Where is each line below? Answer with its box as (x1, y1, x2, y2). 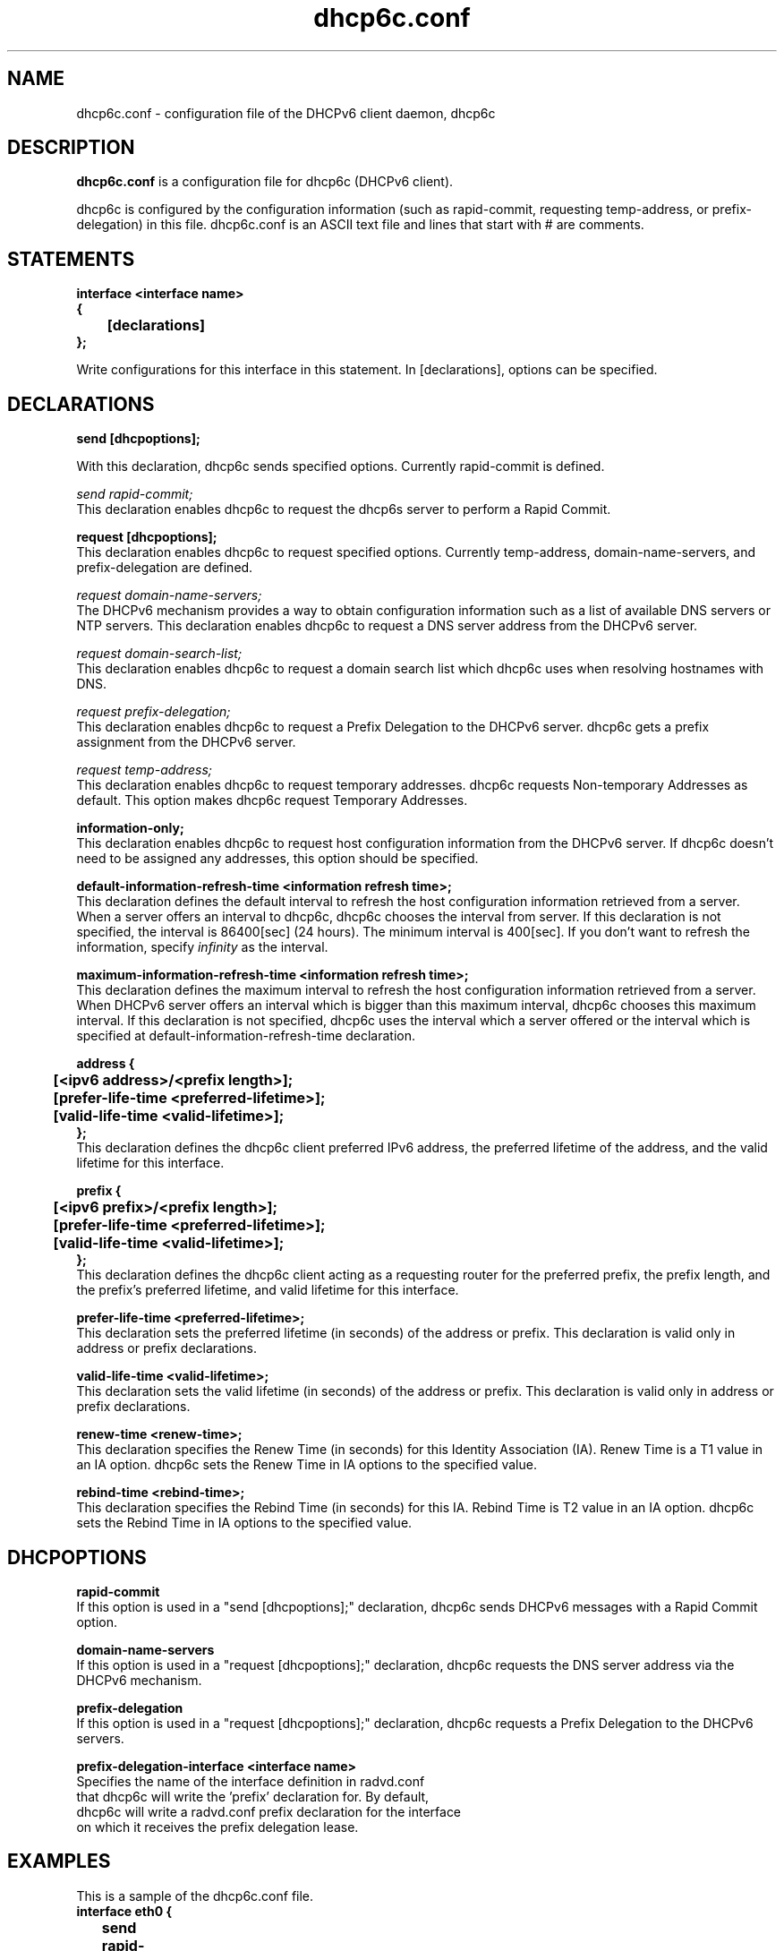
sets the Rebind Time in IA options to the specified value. (76, 1515, 413, 1531)
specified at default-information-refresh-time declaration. (76, 1028, 416, 1044)
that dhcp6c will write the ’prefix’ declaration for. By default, (76, 1788, 430, 1804)
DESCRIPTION (7, 136, 135, 159)
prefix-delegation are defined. (76, 560, 253, 576)
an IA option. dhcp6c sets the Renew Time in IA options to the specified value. (76, 1457, 537, 1473)
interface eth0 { (76, 1903, 173, 1919)
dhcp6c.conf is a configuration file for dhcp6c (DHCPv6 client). (76, 174, 454, 190)
